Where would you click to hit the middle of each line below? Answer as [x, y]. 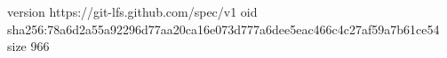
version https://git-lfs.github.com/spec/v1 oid [132, 11]
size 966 [28, 46]
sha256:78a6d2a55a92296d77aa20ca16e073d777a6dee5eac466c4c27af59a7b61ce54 [223, 29]
